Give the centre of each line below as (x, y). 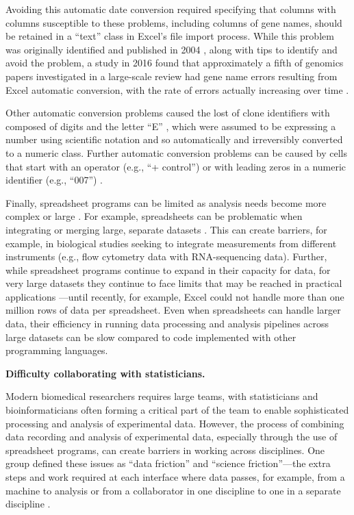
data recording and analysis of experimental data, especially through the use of (172, 437)
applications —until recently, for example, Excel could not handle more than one (175, 296)
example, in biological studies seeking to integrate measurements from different (171, 243)
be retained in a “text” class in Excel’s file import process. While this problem (170, 36)
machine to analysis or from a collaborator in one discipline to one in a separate (173, 490)
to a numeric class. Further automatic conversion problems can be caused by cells (176, 152)
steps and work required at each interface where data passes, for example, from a (175, 477)
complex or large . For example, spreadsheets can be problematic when (154, 216)
